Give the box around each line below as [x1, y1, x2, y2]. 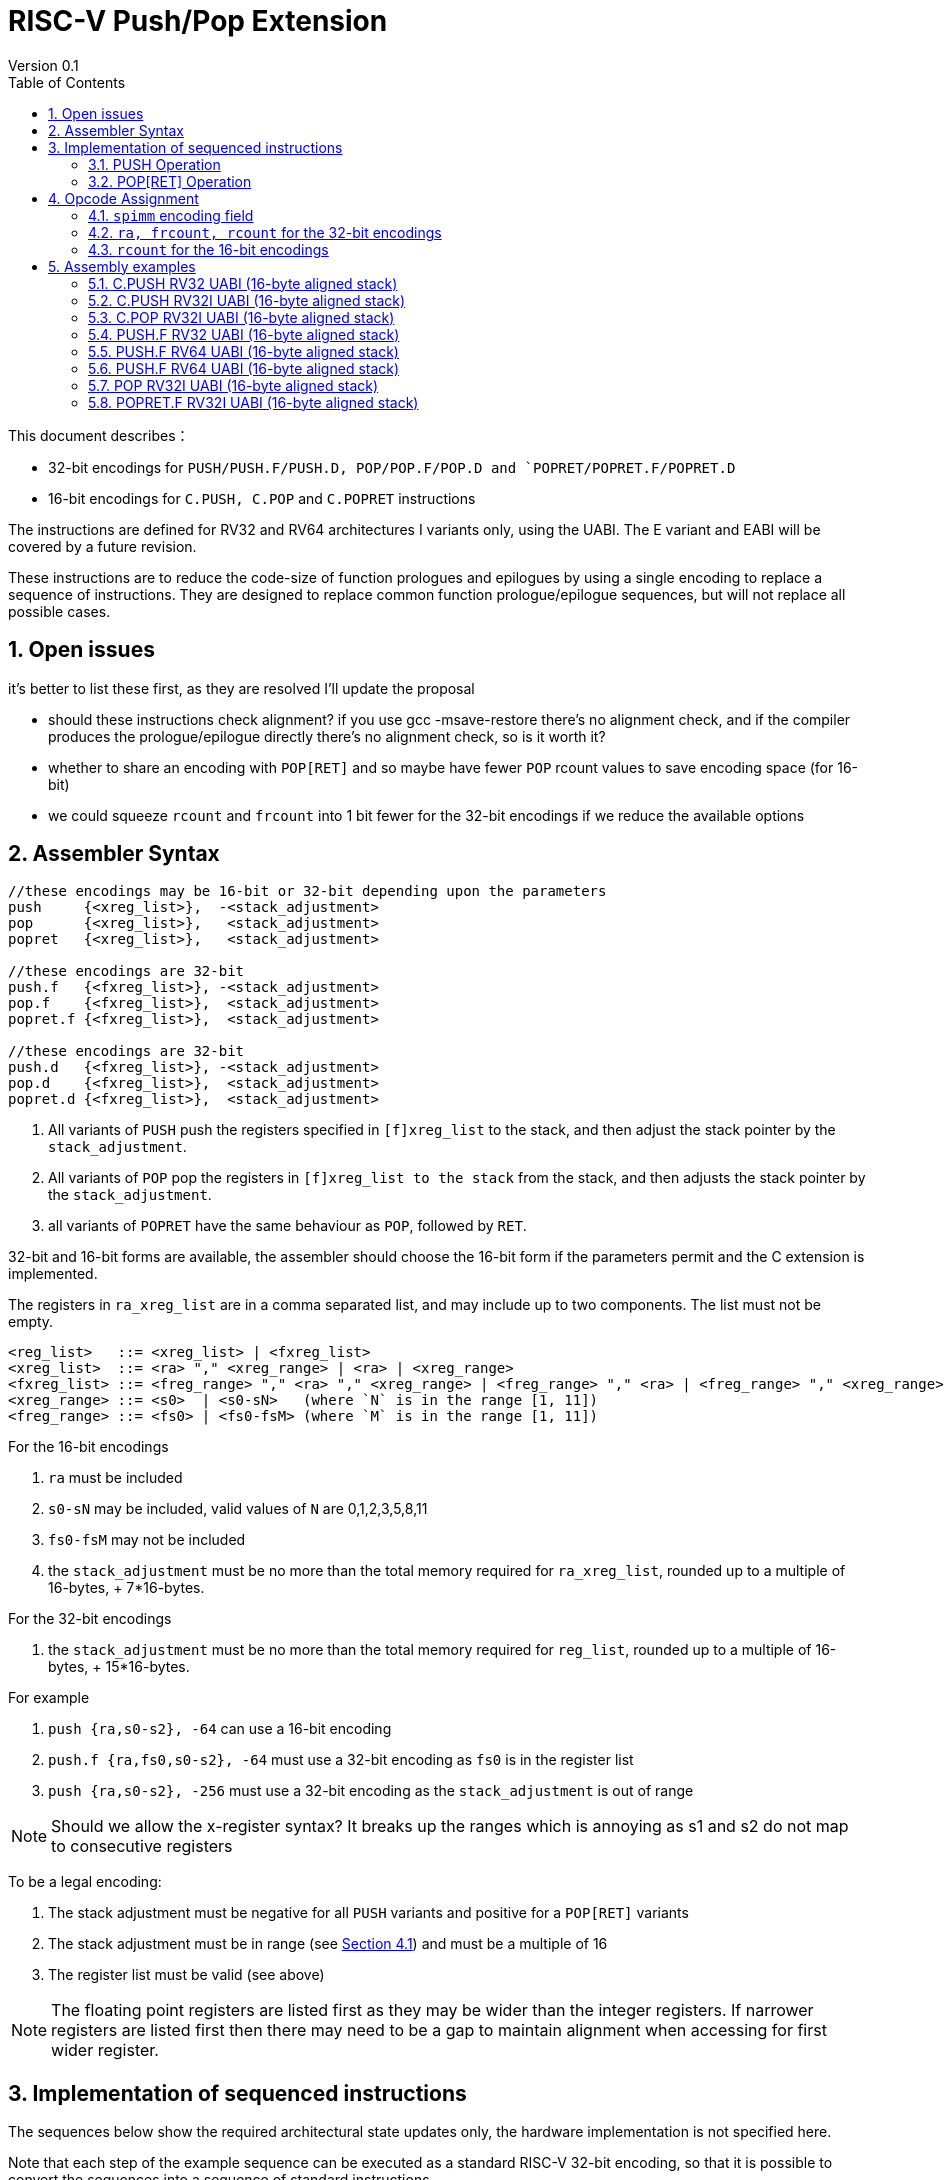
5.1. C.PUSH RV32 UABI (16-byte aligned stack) [88, 274, 398, 292]
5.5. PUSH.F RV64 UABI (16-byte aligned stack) [88, 342, 399, 360]
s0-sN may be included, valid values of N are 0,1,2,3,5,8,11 [48, 1500, 428, 1518]
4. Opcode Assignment [48, 189, 199, 207]
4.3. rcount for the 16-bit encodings [88, 240, 329, 258]
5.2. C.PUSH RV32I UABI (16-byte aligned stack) [88, 291, 406, 309]
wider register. [51, 2040, 159, 2061]
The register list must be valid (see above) [48, 1966, 325, 1984]
